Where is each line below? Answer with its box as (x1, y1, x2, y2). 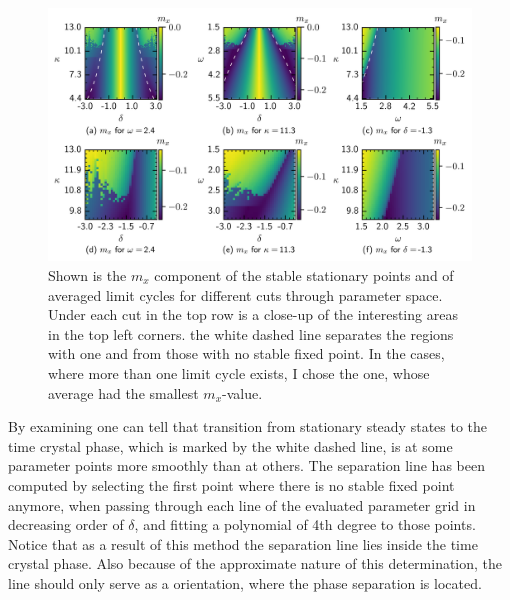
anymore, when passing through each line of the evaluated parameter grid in (8, 494, 476, 515)
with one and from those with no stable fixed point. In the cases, (48, 343, 445, 364)
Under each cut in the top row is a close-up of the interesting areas (48, 304, 458, 325)
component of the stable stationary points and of (154, 265, 454, 285)
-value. (222, 382, 263, 403)
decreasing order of (8, 514, 124, 535)
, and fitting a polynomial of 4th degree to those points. (134, 514, 476, 535)
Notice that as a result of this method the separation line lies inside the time (8, 533, 478, 554)
